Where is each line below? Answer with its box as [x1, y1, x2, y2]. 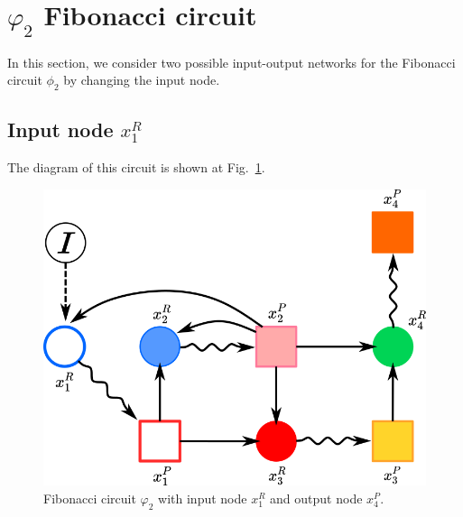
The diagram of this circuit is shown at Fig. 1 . [7, 158, 265, 177]
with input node [158, 488, 247, 507]
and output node [270, 488, 363, 507]
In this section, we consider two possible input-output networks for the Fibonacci [7, 52, 456, 71]
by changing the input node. [63, 70, 220, 89]
